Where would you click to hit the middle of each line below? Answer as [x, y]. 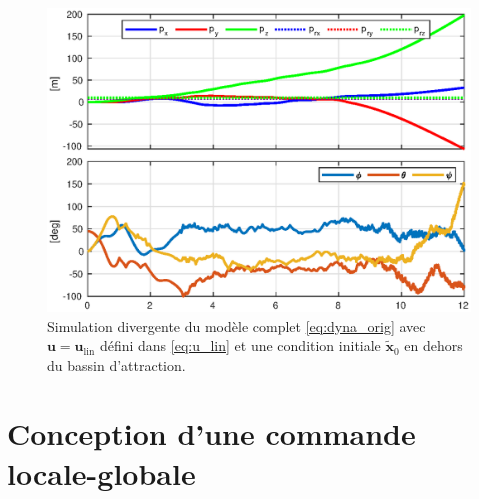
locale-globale [101, 472]
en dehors [433, 345]
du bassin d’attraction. [116, 364]
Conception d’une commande [211, 433]
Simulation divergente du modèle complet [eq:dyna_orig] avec [236, 325]
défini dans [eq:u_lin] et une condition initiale [240, 345]
